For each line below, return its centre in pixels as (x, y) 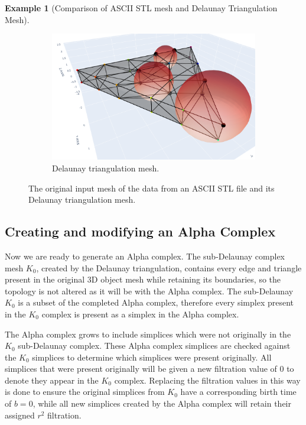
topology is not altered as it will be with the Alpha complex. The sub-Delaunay (149, 291)
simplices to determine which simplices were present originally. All (152, 357)
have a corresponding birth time (238, 392)
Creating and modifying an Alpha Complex (140, 231)
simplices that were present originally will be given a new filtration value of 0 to (149, 369)
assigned (20, 415)
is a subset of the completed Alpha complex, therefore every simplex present (156, 302)
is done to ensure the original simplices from (85, 392)
